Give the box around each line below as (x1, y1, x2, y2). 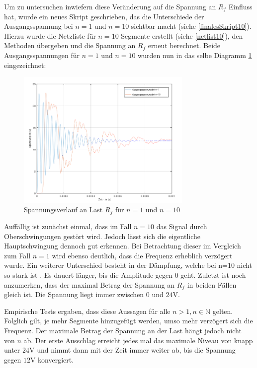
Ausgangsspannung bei (4, 21, 73, 31)
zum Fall (4, 250, 31, 260)
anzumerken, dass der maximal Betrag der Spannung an (4, 279, 175, 290)
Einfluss (228, 1, 253, 11)
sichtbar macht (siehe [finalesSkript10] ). (131, 21, 252, 31)
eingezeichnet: (4, 60, 46, 70)
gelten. (212, 306, 233, 316)
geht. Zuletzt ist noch (180, 270, 246, 280)
